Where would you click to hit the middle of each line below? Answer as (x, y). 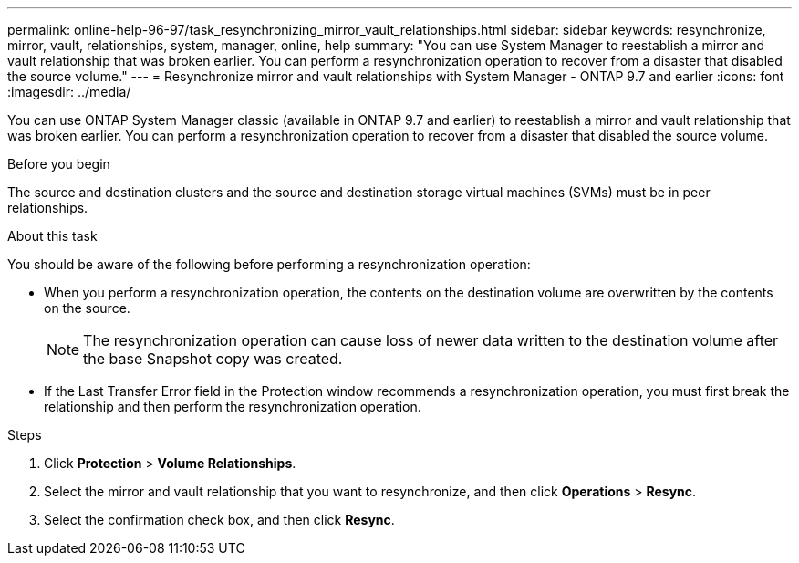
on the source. (87, 308)
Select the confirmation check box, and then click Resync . (219, 520)
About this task (52, 236)
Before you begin (59, 164)
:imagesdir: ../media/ (69, 92)
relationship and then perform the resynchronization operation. (233, 407)
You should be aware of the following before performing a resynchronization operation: (269, 264)
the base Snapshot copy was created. (213, 359)
